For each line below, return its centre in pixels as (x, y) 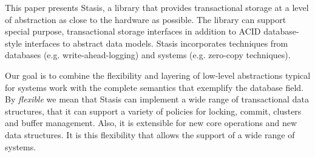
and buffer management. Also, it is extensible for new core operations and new (151, 123)
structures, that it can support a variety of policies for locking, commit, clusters (153, 111)
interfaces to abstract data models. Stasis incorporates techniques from (156, 43)
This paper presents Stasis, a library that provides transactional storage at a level (157, 7)
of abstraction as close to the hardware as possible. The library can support (146, 19)
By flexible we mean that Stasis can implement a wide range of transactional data (157, 99)
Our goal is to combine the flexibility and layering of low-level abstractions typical (158, 75)
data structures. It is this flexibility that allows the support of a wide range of (150, 134)
